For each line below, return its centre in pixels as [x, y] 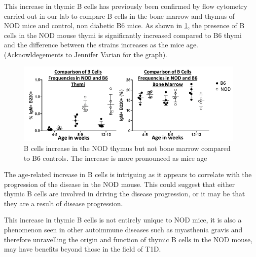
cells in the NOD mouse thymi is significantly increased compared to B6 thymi [123, 35]
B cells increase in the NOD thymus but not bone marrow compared [127, 148]
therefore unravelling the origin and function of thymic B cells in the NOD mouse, [128, 239]
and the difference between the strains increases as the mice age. [101, 45]
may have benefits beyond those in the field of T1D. [83, 249]
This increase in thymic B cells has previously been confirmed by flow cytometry [126, 6]
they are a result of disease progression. [63, 203]
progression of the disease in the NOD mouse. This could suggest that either [119, 184]
